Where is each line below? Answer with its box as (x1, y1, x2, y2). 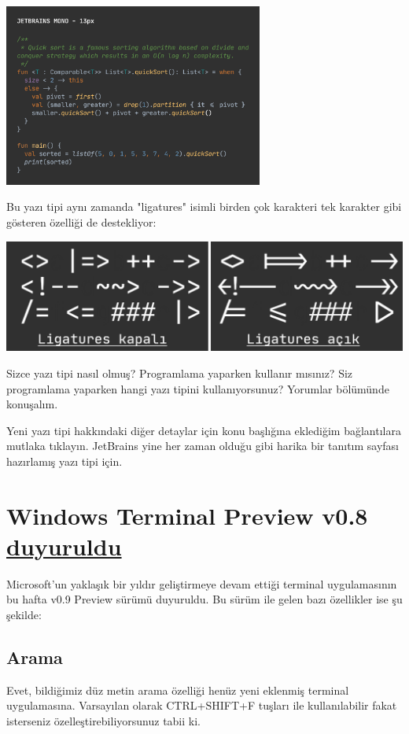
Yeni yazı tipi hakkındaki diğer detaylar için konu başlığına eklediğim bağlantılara (6, 422, 401, 438)
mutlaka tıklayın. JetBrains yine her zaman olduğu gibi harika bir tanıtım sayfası (6, 437, 399, 454)
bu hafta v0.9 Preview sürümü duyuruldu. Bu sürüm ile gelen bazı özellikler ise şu (6, 591, 403, 607)
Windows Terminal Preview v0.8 (6, 499, 368, 531)
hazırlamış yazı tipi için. (6, 452, 123, 469)
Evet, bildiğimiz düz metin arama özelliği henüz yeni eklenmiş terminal (6, 681, 349, 698)
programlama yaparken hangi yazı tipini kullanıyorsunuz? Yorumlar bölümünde (6, 380, 389, 397)
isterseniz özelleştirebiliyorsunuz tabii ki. (6, 712, 201, 728)
